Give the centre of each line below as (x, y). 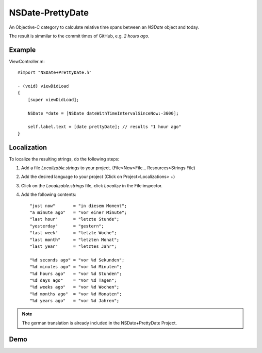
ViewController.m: (27, 61)
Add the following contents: (49, 194)
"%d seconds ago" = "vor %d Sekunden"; (77, 260)
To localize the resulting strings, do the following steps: (64, 159)
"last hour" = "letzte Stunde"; (75, 219)
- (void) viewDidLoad (43, 86)
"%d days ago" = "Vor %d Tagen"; (73, 280)
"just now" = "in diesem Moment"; (78, 206)
